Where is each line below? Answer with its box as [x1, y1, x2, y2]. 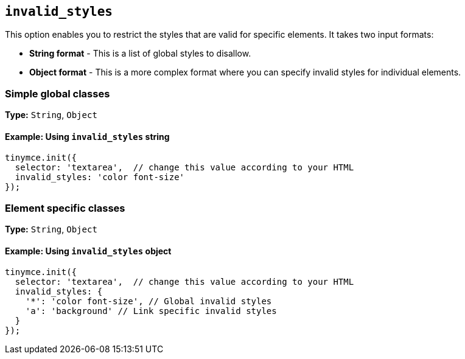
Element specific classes [5, 201, 125, 214]
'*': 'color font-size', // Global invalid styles [25, 296, 272, 307]
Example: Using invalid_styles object [5, 245, 172, 256]
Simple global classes [5, 87, 110, 100]
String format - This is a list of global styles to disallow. [29, 48, 251, 59]
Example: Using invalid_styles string [5, 131, 170, 142]
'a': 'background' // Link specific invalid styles [25, 306, 277, 316]
